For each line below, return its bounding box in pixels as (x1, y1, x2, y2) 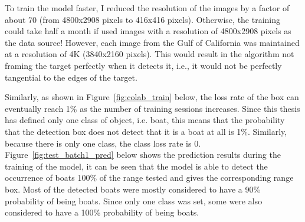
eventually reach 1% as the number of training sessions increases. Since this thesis (5, 102, 300, 114)
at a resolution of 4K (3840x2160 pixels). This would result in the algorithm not (5, 48, 294, 60)
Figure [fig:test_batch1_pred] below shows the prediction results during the (5, 148, 281, 161)
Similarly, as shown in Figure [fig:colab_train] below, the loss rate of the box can (5, 91, 299, 103)
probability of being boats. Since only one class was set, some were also (5, 194, 263, 207)
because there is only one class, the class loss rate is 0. (5, 137, 201, 149)
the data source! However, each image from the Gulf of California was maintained (5, 36, 300, 48)
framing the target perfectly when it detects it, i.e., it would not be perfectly (5, 59, 282, 71)
